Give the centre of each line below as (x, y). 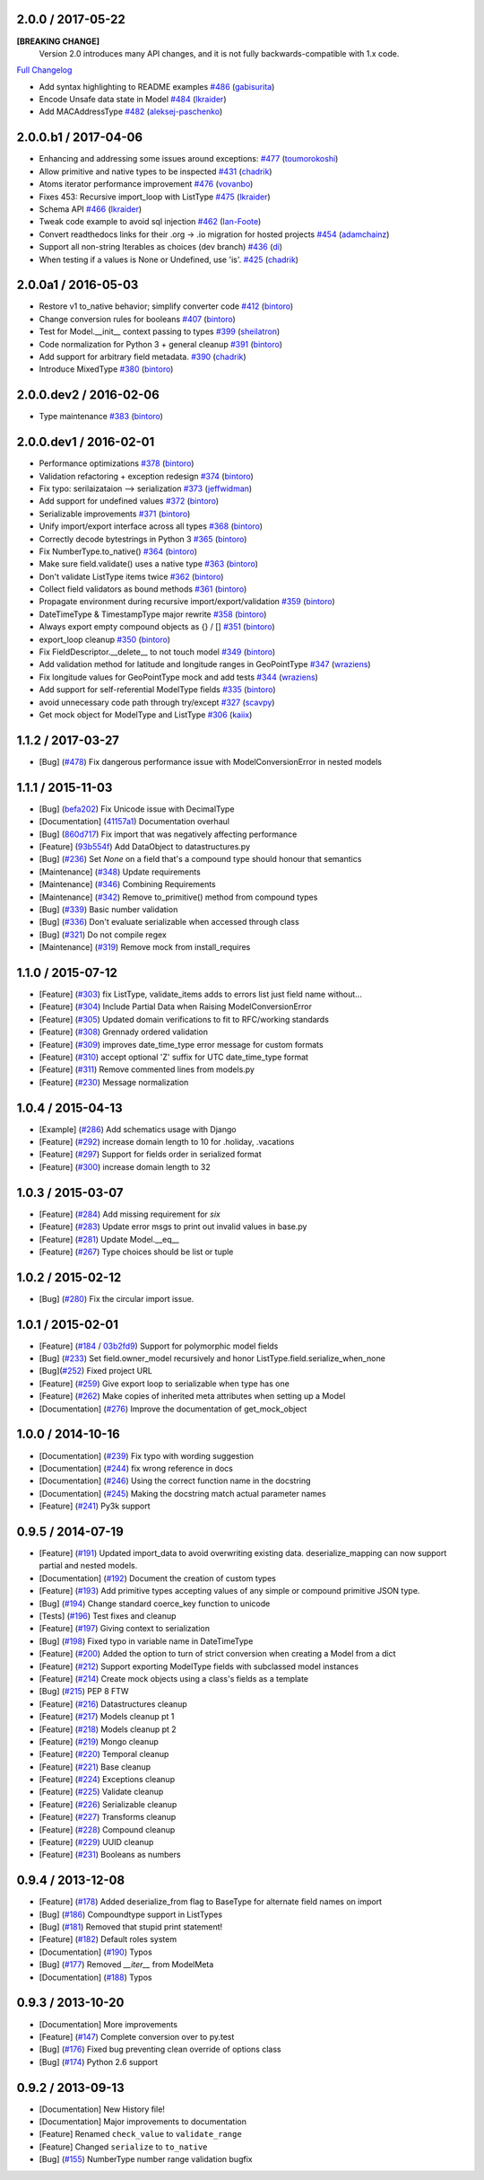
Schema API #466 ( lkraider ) (91, 209)
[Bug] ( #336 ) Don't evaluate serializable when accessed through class (169, 922)
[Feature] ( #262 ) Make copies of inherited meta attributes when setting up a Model (192, 1396)
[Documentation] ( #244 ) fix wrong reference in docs (136, 1468)
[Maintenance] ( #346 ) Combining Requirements (127, 884)
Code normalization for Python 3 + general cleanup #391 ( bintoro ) (160, 344)
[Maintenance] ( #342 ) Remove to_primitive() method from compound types (178, 897)
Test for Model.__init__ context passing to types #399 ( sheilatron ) (160, 331)
